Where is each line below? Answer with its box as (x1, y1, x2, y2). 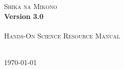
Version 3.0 (4, 10, 44, 21)
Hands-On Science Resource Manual (4, 30, 120, 40)
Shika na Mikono (4, 1, 57, 11)
